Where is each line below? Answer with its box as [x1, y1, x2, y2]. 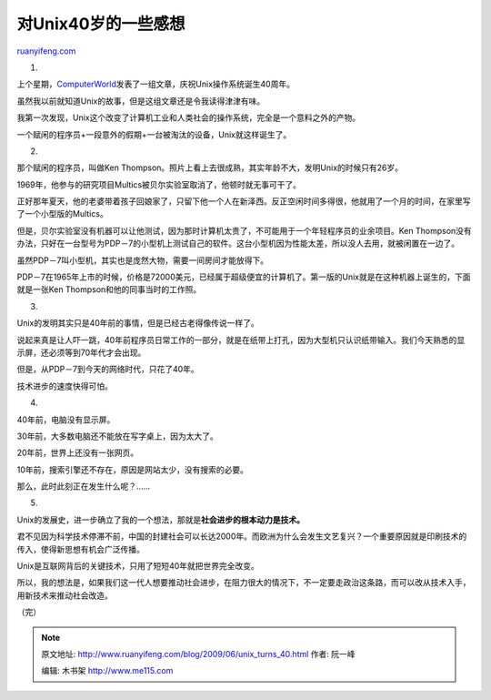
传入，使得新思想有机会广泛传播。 [16, 543, 145, 554]
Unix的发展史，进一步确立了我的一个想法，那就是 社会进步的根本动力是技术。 [16, 514, 305, 525]
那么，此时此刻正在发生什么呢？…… [16, 481, 151, 492]
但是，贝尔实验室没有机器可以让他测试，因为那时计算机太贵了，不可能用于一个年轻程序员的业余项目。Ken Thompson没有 [16, 225, 472, 236]
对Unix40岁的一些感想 [16, 14, 185, 34]
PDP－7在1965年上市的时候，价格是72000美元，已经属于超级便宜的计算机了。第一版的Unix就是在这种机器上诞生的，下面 [16, 271, 471, 282]
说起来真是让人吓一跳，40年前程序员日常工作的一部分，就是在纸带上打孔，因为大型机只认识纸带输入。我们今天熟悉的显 [16, 334, 466, 345]
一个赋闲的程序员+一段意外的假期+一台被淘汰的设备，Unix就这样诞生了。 [16, 128, 292, 140]
